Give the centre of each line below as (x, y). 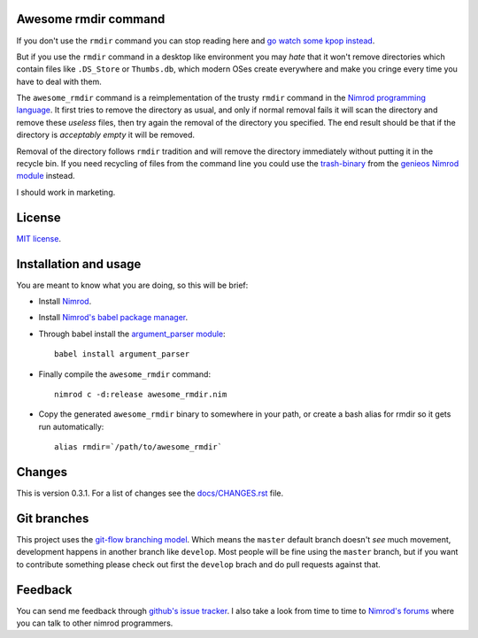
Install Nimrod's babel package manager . (113, 318)
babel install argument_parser (122, 354)
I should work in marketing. (66, 192)
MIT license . (39, 238)
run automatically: (71, 427)
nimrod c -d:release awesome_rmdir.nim (141, 394)
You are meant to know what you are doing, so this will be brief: (132, 285)
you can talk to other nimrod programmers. (95, 623)
